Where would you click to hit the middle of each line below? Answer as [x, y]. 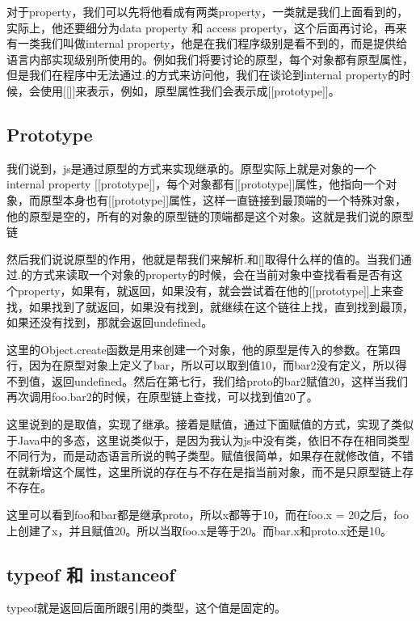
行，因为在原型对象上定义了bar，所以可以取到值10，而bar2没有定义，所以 [201, 365]
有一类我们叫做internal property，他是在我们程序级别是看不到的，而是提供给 [207, 43]
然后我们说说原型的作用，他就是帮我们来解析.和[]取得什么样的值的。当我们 [204, 258]
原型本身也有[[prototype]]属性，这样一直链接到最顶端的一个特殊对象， [223, 199]
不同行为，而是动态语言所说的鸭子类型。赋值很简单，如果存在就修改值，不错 [210, 456]
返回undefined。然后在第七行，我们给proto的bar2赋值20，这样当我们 [230, 380]
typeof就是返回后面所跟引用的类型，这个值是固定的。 [147, 608]
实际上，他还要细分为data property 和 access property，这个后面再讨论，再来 [207, 27]
